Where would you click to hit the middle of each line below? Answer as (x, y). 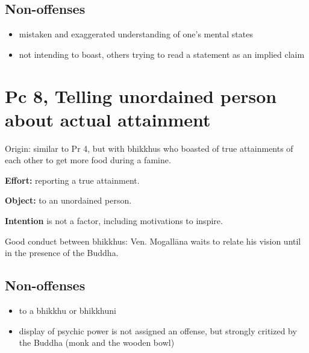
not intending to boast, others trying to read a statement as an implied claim (162, 54)
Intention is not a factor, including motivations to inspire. (114, 221)
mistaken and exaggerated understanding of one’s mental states (136, 34)
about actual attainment (108, 119)
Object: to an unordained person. (68, 200)
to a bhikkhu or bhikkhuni (67, 311)
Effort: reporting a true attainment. (72, 180)
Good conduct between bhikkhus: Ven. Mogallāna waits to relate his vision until (153, 241)
